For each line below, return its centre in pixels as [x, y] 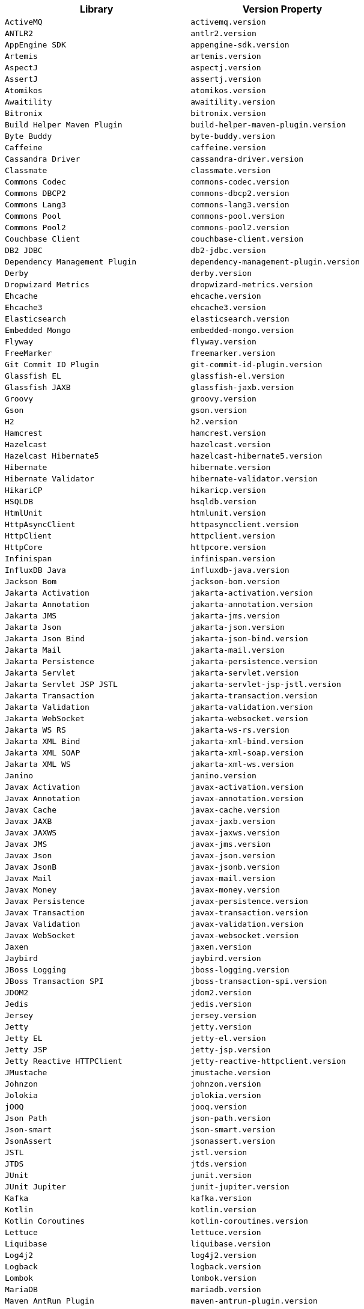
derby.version [221, 273]
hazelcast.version [231, 444]
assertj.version [226, 79]
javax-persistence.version [249, 901]
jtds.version [219, 1164]
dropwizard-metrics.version [252, 285]
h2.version [214, 422]
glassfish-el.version [238, 376]
